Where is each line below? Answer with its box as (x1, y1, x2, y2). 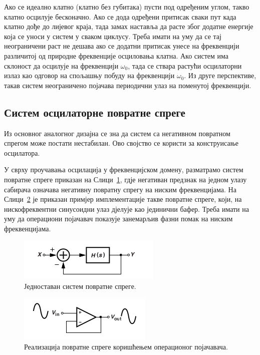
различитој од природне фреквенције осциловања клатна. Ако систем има (4, 50, 229, 61)
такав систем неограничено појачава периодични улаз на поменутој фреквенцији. (4, 80, 251, 90)
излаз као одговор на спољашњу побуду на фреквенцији (4, 70, 175, 81)
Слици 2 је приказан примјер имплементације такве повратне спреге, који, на (4, 194, 242, 204)
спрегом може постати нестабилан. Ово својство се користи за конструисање (4, 138, 239, 148)
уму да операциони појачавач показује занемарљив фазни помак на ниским (4, 213, 233, 224)
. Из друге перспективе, (184, 70, 256, 81)
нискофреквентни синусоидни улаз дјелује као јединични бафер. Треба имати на (4, 203, 249, 214)
